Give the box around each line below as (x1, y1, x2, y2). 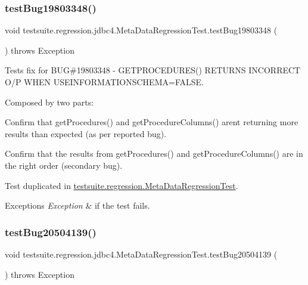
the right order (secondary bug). (5, 159, 123, 171)
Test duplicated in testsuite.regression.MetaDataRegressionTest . (5, 179, 238, 191)
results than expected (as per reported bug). (5, 127, 167, 140)
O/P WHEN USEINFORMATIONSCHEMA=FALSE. (5, 76, 204, 88)
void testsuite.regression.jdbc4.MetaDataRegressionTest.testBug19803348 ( (5, 24, 278, 36)
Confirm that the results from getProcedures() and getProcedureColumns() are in (5, 147, 303, 160)
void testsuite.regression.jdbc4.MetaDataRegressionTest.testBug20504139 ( (5, 247, 278, 260)
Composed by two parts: (5, 95, 94, 108)
